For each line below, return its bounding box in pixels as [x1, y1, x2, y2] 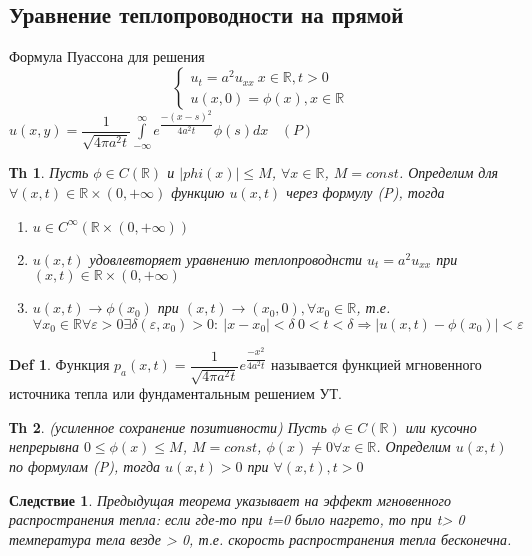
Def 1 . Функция [9, 354, 110, 375]
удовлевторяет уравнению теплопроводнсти [89, 248, 363, 269]
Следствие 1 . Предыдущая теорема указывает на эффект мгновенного [9, 489, 452, 510]
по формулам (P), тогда [9, 455, 160, 476]
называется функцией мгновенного [271, 354, 482, 375]
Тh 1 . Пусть [9, 162, 89, 183]
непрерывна [9, 436, 79, 457]
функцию [171, 181, 225, 202]
